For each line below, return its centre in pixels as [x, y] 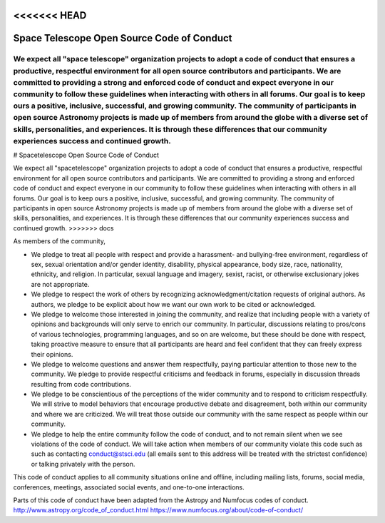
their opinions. [52, 354]
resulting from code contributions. [81, 384]
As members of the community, [60, 241]
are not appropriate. [60, 284]
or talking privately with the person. [83, 464]
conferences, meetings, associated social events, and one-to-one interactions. [129, 487]
